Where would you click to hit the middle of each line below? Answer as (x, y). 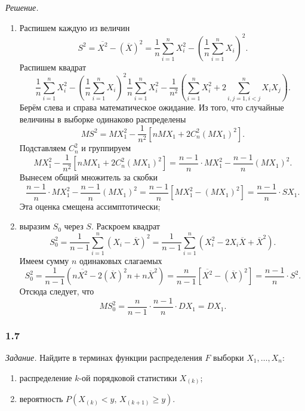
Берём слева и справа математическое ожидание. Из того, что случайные (152, 107)
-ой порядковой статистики (128, 377)
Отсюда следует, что (57, 291)
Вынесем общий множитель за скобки (88, 177)
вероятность (41, 399)
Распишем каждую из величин (75, 27)
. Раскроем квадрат (125, 226)
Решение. (22, 7)
